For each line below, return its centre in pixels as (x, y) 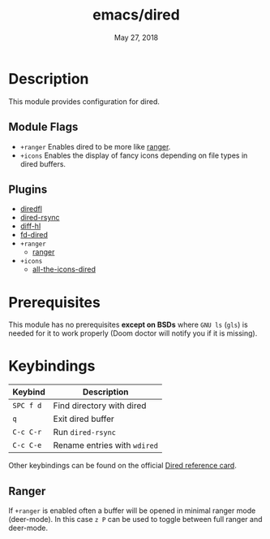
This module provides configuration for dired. (84, 101)
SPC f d (27, 406)
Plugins (28, 189)
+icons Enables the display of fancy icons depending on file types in (134, 155)
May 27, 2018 (136, 37)
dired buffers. (43, 163)
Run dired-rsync (84, 433)
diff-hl (30, 226)
